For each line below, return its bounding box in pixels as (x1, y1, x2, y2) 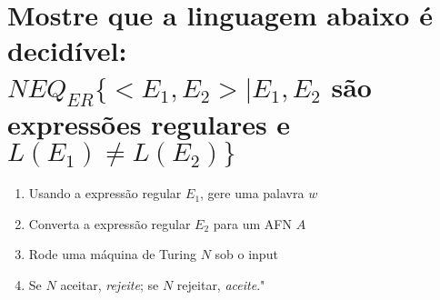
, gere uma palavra (200, 184, 305, 203)
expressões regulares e (7, 105, 291, 143)
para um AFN (213, 214, 292, 233)
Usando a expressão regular (28, 184, 182, 203)
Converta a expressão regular (28, 214, 191, 233)
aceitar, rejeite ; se (60, 275, 159, 294)
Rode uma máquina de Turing (28, 245, 196, 264)
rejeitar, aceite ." (176, 275, 265, 294)
